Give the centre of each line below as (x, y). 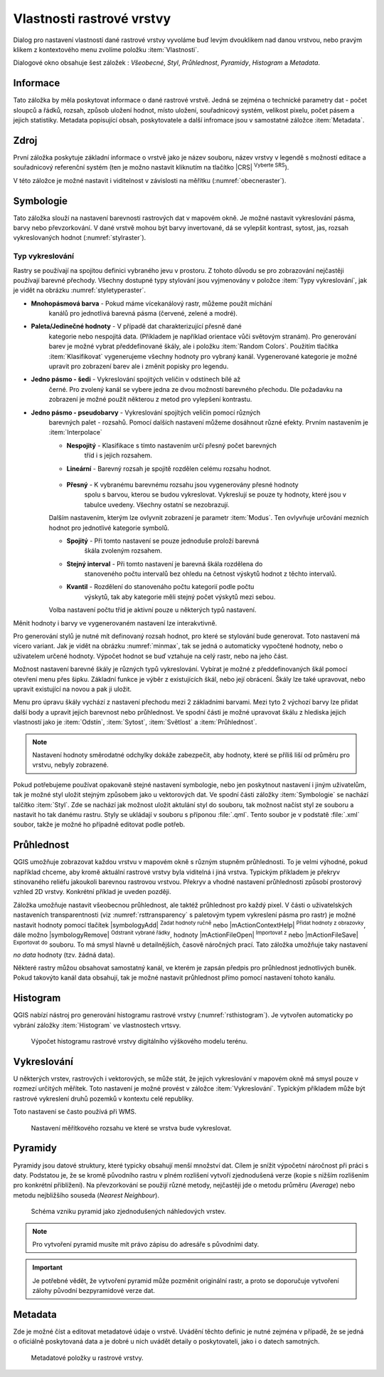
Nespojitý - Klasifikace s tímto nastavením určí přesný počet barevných (172, 445)
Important (48, 1267)
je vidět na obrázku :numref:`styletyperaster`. (79, 290)
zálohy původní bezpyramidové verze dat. (94, 1291)
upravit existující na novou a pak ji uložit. (72, 689)
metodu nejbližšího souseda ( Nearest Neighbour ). (86, 1195)
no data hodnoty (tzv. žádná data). (64, 955)
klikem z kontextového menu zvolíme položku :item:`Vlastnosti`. (106, 49)
